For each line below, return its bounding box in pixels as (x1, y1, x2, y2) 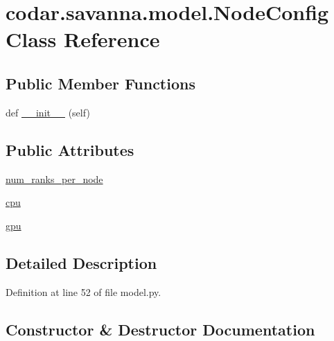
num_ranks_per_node (6, 171, 103, 186)
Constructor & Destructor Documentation (6, 318, 315, 340)
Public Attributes (6, 139, 134, 160)
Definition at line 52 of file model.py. (6, 284, 161, 299)
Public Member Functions (6, 72, 195, 94)
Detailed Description (6, 252, 157, 273)
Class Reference (6, 25, 160, 53)
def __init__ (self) (6, 105, 90, 119)
